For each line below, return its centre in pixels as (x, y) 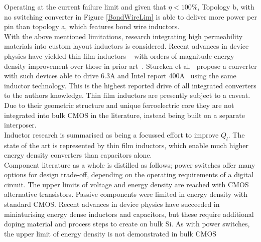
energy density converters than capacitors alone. (78, 155)
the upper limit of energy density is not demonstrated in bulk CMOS (110, 233)
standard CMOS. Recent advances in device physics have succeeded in (112, 204)
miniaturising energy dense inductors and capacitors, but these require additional (129, 214)
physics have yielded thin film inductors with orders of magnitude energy (119, 55)
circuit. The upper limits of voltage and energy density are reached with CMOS (126, 184)
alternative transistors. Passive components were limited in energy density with (126, 194)
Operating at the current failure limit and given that (85, 7)
